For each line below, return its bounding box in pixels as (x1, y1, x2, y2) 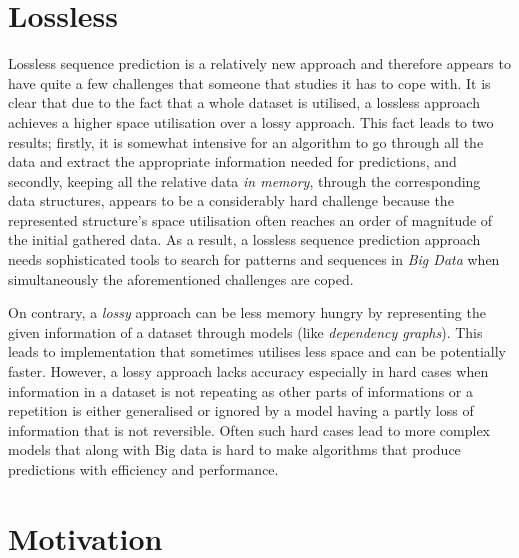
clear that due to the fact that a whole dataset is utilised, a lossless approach (8, 92, 480, 113)
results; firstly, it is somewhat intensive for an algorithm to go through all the (8, 131, 484, 152)
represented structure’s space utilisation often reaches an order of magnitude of (8, 209, 493, 230)
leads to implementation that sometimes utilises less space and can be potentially (8, 341, 506, 362)
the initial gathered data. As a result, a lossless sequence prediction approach (8, 229, 481, 250)
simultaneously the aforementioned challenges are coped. (8, 268, 354, 289)
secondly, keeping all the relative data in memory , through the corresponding (8, 170, 481, 191)
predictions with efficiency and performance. (8, 459, 279, 479)
